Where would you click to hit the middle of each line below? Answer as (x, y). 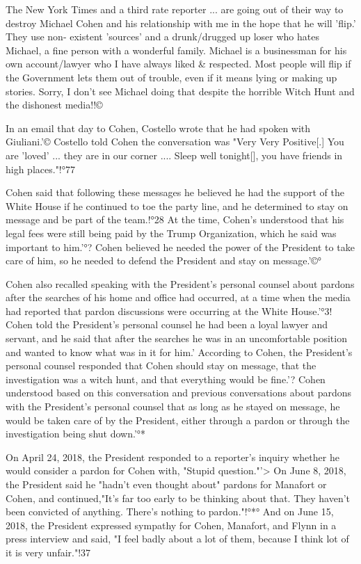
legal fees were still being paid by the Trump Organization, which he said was (171, 233)
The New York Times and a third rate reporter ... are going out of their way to (175, 9)
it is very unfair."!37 (48, 552)
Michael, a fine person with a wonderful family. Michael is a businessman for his (176, 50)
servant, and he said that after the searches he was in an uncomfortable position (176, 338)
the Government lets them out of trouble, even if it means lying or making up (171, 77)
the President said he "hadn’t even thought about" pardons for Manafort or (166, 484)
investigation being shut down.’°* (76, 434)
